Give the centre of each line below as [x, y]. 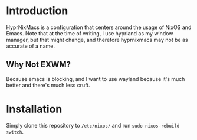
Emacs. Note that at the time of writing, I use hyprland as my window [90, 33]
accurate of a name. [30, 46]
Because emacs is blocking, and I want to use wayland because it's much [96, 79]
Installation [34, 109]
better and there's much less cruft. [48, 85]
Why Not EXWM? [39, 65]
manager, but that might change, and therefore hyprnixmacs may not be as [97, 40]
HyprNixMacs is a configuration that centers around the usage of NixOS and [99, 27]
